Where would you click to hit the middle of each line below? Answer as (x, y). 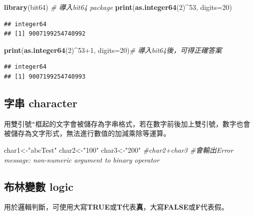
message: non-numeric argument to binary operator (82, 159)
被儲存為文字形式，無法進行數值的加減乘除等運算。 (87, 133)
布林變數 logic (39, 186)
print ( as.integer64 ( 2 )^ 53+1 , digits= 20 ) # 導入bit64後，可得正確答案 (113, 50)
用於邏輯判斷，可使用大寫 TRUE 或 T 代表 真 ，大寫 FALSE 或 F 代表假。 (116, 207)
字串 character (41, 103)
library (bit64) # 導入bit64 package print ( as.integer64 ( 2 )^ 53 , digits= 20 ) (118, 7)
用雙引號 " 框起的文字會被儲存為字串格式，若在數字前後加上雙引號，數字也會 (127, 123)
